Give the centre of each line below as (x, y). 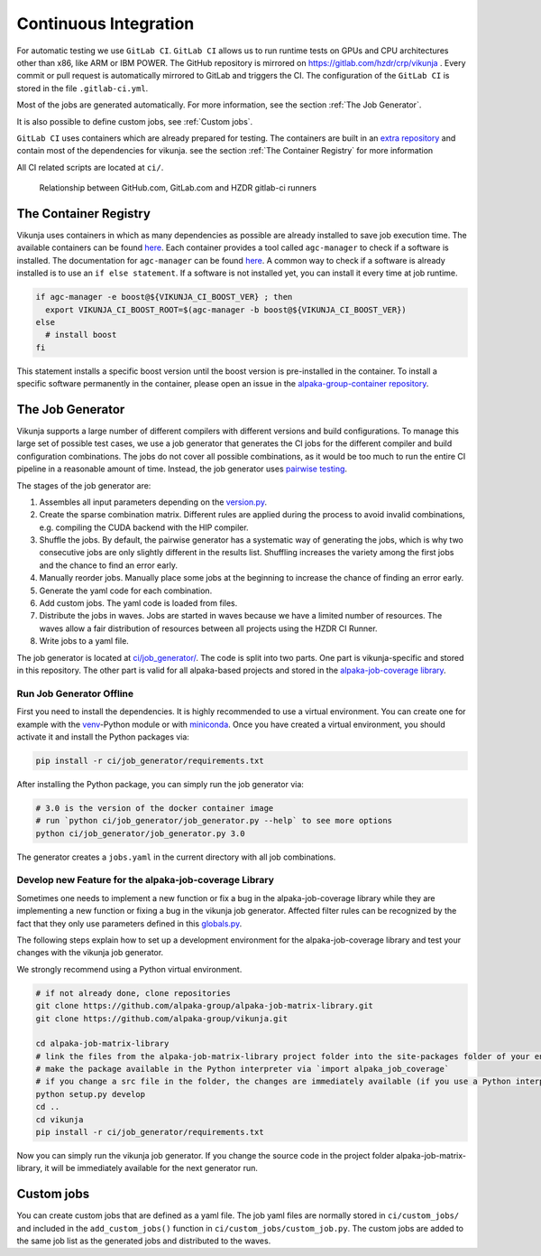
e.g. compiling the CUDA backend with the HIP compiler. (144, 527)
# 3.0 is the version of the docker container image (155, 808)
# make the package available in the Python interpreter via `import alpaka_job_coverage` (243, 1069)
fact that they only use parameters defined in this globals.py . (129, 923)
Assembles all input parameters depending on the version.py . (153, 502)
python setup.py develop (91, 1094)
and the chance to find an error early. (108, 565)
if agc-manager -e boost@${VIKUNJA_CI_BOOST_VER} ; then (164, 297)
